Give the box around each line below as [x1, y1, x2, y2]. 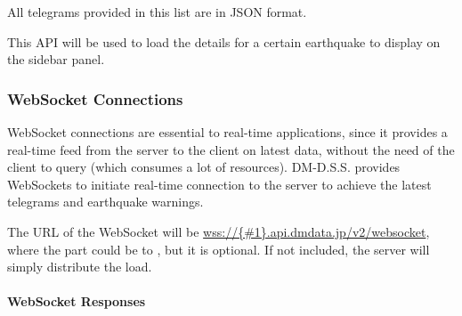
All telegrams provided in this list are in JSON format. [7, 3, 307, 20]
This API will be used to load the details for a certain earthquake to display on [7, 32, 441, 51]
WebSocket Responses [7, 292, 146, 311]
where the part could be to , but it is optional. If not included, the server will [7, 239, 430, 258]
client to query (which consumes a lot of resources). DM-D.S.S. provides [7, 158, 401, 176]
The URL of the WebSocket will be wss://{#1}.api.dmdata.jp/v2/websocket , [7, 222, 430, 240]
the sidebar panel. [7, 50, 105, 69]
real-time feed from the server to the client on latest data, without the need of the [7, 140, 455, 158]
